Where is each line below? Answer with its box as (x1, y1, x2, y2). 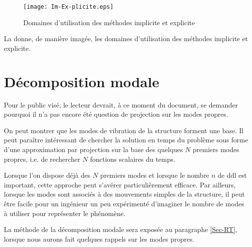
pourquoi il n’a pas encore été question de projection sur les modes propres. (4, 109, 228, 119)
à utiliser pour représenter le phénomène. (4, 208, 126, 218)
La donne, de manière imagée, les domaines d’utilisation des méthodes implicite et (4, 33, 248, 44)
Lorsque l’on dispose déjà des (4, 170, 91, 180)
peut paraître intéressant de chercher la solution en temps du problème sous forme (4, 135, 248, 145)
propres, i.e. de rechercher (4, 154, 80, 164)
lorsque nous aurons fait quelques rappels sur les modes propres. (4, 233, 194, 244)
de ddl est (218, 170, 247, 180)
